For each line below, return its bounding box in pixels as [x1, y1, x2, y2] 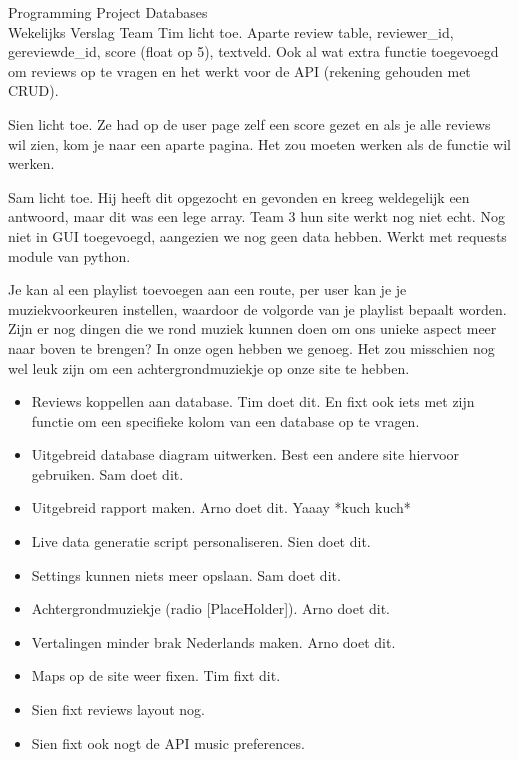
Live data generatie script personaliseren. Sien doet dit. [31, 531, 371, 552]
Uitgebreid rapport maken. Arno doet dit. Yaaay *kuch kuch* [31, 497, 411, 518]
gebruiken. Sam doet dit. [31, 463, 184, 484]
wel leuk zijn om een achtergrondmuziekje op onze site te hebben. [8, 357, 410, 378]
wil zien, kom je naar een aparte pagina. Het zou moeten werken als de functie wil [8, 133, 511, 154]
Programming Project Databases [8, 2, 208, 22]
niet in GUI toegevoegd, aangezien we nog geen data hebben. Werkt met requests [8, 225, 507, 246]
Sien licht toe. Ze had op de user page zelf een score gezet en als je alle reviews [8, 113, 491, 134]
